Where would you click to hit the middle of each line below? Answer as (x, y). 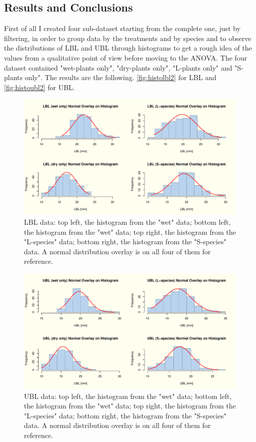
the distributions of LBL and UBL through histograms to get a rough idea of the (128, 48)
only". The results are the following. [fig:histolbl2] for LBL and (120, 77)
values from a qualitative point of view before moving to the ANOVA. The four (125, 57)
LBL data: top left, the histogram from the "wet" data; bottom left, (127, 222)
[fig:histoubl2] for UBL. (39, 87)
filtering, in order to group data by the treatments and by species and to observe (128, 38)
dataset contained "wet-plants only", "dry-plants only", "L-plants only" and (118, 67)
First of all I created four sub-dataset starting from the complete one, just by (122, 28)
